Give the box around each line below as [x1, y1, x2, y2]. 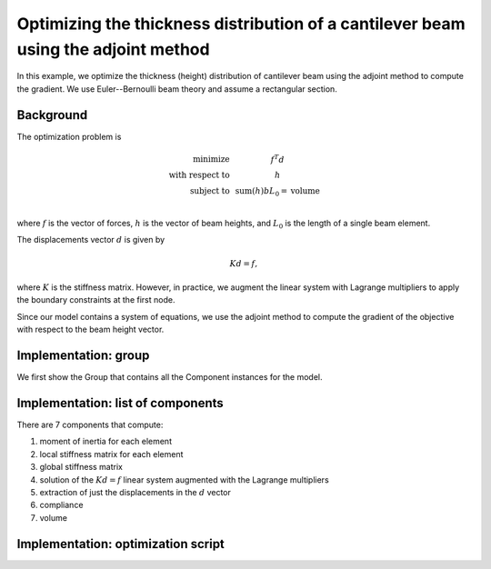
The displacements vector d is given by [16, 235, 165, 245]
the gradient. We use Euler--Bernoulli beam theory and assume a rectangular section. [16, 83, 338, 95]
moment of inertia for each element [39, 436, 173, 447]
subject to [189, 186, 231, 196]
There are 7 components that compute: [16, 419, 164, 430]
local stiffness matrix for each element [39, 448, 184, 459]
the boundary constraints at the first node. [16, 294, 175, 305]
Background [16, 107, 88, 123]
